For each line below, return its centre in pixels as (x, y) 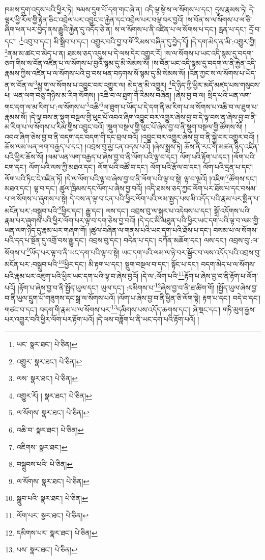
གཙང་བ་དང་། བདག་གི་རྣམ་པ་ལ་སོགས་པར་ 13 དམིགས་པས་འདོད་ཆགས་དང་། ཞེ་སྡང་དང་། (113, 309)
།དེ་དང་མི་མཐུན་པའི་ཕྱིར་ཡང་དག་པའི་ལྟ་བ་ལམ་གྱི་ (199, 220)
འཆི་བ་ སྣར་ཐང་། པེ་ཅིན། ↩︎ (50, 430)
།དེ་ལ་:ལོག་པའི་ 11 (163, 275)
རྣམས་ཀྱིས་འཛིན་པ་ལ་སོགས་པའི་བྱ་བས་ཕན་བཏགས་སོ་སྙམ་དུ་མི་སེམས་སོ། (95, 73)
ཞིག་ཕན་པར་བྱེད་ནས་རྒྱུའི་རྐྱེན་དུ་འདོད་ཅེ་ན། (58, 29)
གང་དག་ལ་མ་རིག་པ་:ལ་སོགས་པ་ (46, 106)
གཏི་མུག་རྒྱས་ (239, 309)
